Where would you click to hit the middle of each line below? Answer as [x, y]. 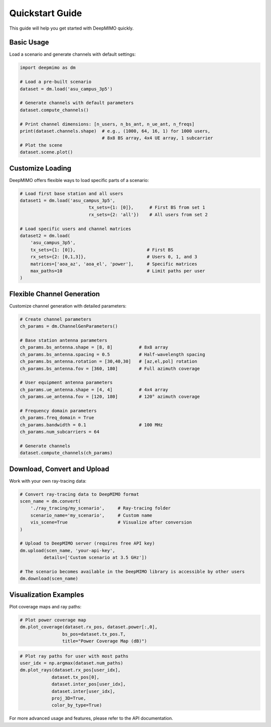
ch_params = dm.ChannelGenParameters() [69, 326]
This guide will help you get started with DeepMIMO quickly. [72, 28]
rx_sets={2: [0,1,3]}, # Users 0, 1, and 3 [114, 257]
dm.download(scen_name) [49, 579]
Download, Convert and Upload [59, 469]
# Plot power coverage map [53, 620]
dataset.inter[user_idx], [83, 691]
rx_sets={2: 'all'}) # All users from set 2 [148, 214]
